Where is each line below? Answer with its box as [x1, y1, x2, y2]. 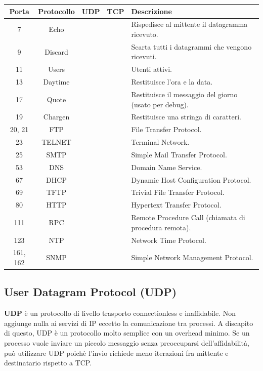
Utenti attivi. [131, 64, 172, 74]
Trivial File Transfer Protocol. [131, 187, 225, 197]
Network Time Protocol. [131, 234, 206, 245]
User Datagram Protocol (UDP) [4, 284, 177, 300]
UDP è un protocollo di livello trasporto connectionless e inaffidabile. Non [4, 308, 236, 318]
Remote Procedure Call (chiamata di [131, 212, 245, 223]
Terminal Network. [131, 137, 190, 147]
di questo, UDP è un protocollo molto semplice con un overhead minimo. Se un [4, 327, 250, 338]
